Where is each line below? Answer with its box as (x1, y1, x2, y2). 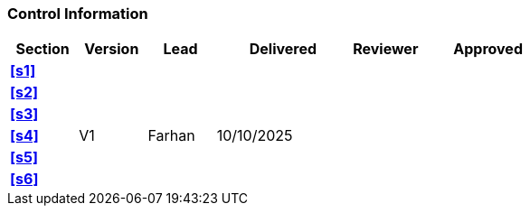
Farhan (147, 126, 195, 145)
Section (15, 40, 70, 59)
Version (84, 40, 139, 59)
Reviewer (353, 40, 419, 59)
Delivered (249, 40, 317, 59)
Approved (453, 40, 523, 59)
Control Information (7, 5, 148, 23)
